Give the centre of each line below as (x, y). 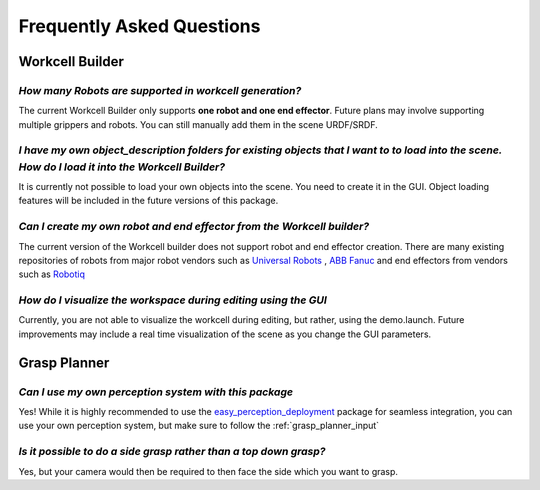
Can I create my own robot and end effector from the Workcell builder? (194, 227)
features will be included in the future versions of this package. (148, 201)
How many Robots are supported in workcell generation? (160, 90)
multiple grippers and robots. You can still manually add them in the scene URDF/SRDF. (198, 124)
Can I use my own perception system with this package (156, 392)
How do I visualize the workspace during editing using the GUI (172, 300)
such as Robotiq (51, 274)
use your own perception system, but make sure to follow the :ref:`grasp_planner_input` (199, 426)
